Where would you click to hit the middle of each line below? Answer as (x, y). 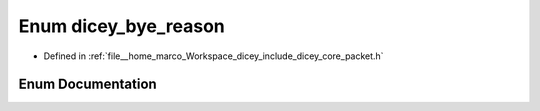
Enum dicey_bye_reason (121, 26)
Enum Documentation (87, 84)
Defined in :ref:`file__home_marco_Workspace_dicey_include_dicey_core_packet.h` (213, 56)
